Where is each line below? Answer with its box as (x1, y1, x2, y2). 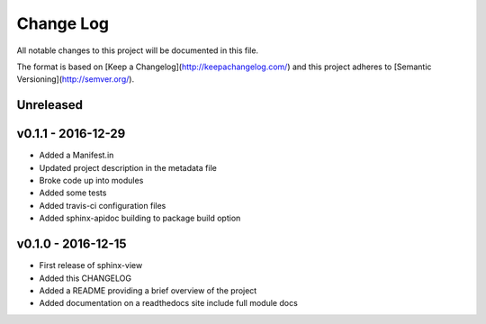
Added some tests (39, 187, 107, 198)
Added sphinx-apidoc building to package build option (39, 212, 241, 224)
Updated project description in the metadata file (39, 162, 218, 173)
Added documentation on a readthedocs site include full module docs (39, 298, 299, 309)
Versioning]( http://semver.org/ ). (16, 74, 135, 85)
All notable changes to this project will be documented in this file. (16, 45, 259, 56)
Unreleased (16, 97, 84, 112)
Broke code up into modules (39, 175, 144, 186)
